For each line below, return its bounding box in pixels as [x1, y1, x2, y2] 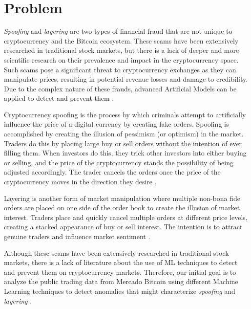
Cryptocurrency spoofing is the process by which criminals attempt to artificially [4, 109, 246, 119]
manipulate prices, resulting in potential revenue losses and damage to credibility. [4, 74, 248, 84]
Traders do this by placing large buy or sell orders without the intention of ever [4, 138, 242, 148]
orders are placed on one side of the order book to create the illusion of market [4, 202, 240, 213]
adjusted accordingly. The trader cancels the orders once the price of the [4, 167, 221, 177]
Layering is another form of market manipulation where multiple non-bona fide [4, 193, 240, 203]
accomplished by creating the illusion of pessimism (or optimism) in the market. [4, 129, 244, 139]
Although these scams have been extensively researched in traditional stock [4, 247, 229, 258]
